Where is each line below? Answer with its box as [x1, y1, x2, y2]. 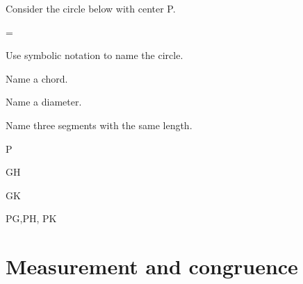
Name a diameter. [6, 94, 82, 109]
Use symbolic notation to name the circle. [6, 48, 183, 62]
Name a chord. [6, 71, 68, 85]
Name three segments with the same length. [6, 117, 193, 132]
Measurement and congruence [6, 252, 298, 281]
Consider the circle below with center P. [6, 1, 176, 15]
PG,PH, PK [6, 211, 57, 226]
